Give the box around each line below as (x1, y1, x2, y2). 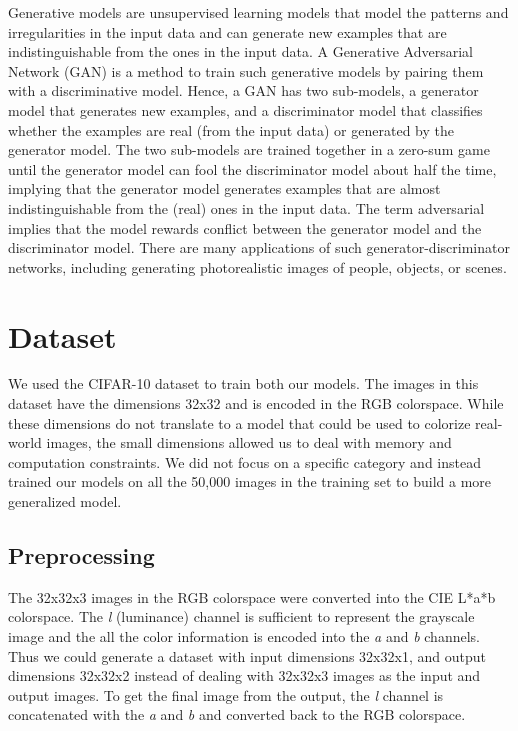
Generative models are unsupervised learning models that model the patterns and (8, 2, 509, 22)
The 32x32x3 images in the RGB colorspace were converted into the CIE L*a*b (8, 586, 496, 607)
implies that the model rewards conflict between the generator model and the (8, 217, 482, 238)
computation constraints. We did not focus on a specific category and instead (8, 451, 481, 472)
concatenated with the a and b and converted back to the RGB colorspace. (8, 704, 466, 725)
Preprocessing (8, 539, 155, 570)
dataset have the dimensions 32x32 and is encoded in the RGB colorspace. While (8, 393, 504, 414)
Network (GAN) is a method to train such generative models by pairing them (8, 60, 484, 81)
